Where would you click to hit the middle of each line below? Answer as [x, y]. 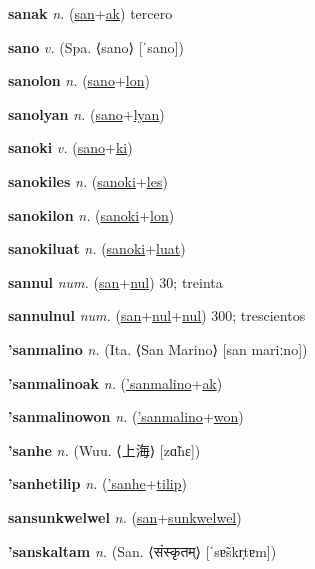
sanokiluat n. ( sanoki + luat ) [97, 248]
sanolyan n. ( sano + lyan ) [86, 113]
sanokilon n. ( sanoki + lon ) [91, 214]
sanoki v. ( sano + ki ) [70, 147]
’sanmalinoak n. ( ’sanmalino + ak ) [115, 382]
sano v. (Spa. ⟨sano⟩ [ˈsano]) [96, 46]
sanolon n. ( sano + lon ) [79, 80]
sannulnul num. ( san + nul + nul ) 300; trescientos [157, 315]
